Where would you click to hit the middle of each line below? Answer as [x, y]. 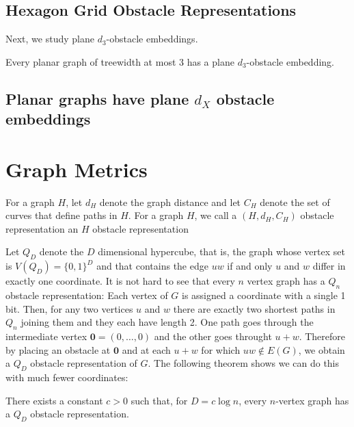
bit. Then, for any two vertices [69, 308]
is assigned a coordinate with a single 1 [264, 295]
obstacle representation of [84, 363]
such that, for [159, 400]
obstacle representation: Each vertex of [87, 295]
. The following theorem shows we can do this [244, 363]
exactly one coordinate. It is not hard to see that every [120, 281]
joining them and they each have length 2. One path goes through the [167, 322]
